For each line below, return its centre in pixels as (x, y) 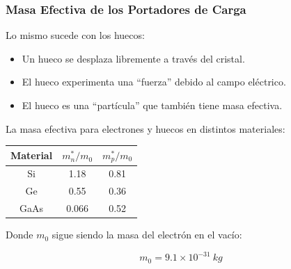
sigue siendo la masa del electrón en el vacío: (147, 235)
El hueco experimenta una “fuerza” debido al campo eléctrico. (154, 82)
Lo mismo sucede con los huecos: (75, 35)
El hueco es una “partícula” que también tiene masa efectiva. (152, 105)
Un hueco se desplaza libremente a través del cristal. (133, 58)
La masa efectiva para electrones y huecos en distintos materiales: (145, 128)
